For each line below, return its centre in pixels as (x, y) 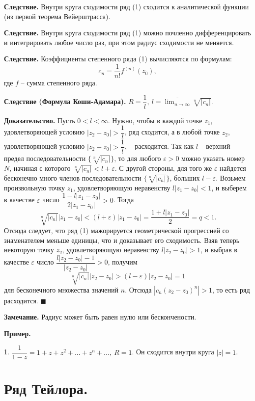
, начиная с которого (40, 168)
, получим (123, 262)
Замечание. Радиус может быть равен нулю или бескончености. (100, 317)
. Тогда (124, 200)
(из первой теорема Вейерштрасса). (57, 16)
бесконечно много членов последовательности (73, 177)
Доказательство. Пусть (40, 120)
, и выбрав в (219, 250)
